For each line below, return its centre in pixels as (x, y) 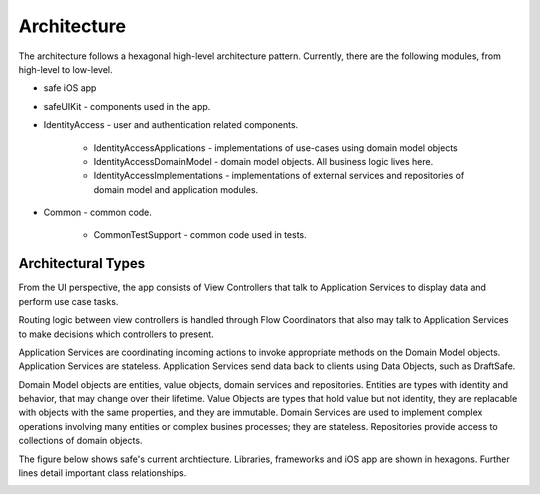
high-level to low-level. (66, 69)
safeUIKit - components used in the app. (127, 106)
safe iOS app (70, 88)
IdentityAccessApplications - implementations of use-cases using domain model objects (276, 147)
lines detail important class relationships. (102, 473)
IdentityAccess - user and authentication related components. (171, 125)
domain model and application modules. (176, 189)
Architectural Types (81, 263)
